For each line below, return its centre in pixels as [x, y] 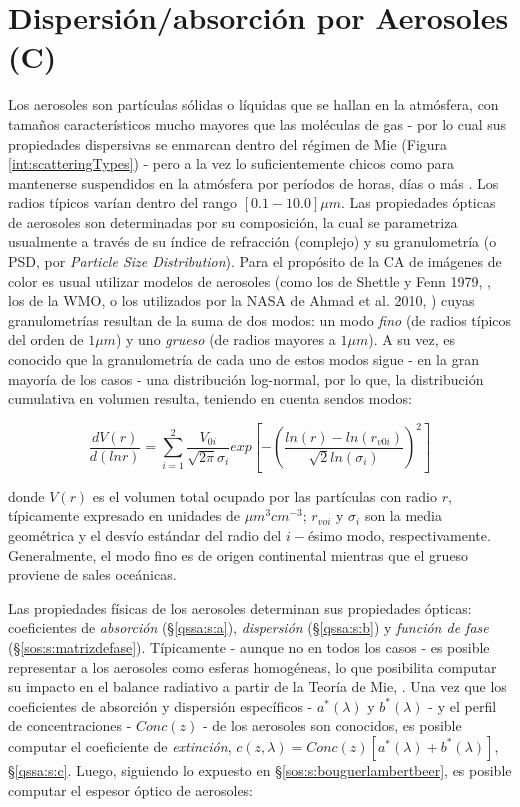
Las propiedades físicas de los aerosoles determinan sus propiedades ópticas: [240, 607]
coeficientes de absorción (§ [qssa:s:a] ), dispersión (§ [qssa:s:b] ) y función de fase [248, 627]
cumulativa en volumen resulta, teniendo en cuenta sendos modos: [210, 398]
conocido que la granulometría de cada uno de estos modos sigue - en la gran [243, 359]
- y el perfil [462, 705]
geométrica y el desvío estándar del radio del [145, 535]
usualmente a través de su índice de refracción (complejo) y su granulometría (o [252, 241]
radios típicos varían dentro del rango [122, 202]
